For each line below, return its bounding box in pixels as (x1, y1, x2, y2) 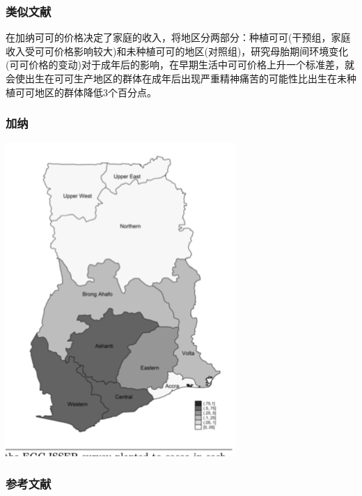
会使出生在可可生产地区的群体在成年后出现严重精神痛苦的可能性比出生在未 (6, 71, 347, 85)
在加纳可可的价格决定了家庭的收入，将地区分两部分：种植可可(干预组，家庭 (6, 30, 351, 45)
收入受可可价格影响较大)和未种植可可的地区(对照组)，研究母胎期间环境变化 (6, 43, 349, 58)
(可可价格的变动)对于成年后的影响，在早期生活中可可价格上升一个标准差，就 (6, 57, 354, 72)
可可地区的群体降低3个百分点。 (15, 84, 157, 99)
